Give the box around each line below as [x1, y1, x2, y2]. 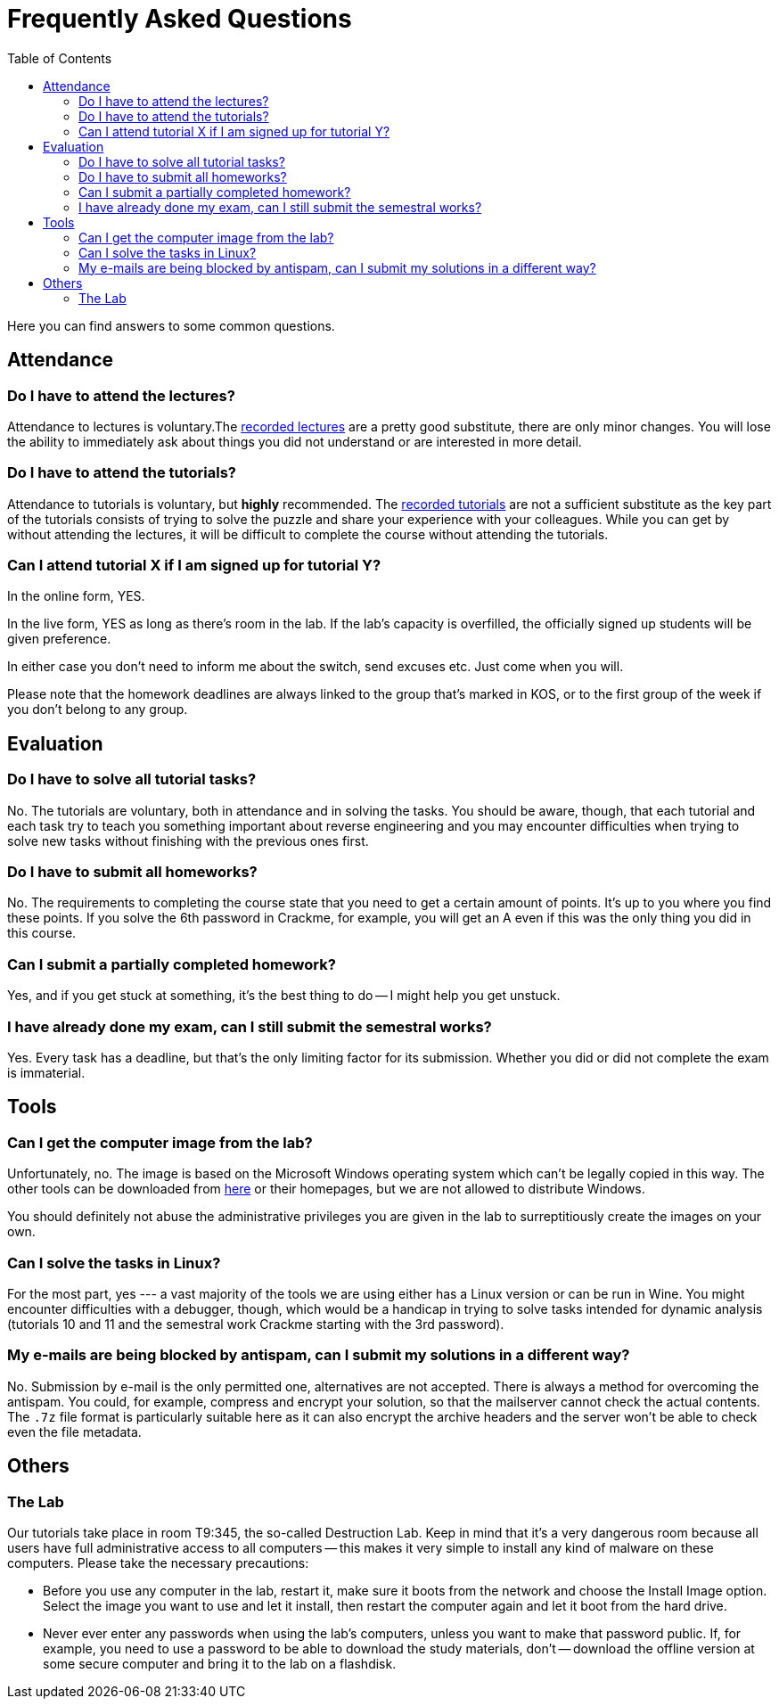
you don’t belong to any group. [7, 701, 188, 718]
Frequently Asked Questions [7, 4, 352, 34]
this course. [7, 925, 77, 941]
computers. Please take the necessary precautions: [7, 1554, 309, 1571]
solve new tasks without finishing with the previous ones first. [7, 832, 369, 849]
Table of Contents [7, 50, 112, 66]
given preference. [7, 631, 111, 647]
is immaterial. [7, 1064, 86, 1080]
